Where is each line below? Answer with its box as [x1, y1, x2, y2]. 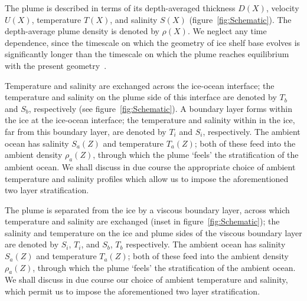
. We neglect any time [187, 25, 267, 37]
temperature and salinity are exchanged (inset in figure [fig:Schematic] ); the [5, 215, 280, 227]
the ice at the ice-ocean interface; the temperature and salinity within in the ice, [5, 114, 295, 126]
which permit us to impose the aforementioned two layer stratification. [5, 285, 260, 297]
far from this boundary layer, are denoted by [5, 125, 166, 137]
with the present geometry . [5, 59, 107, 71]
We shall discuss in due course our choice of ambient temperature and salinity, [5, 273, 288, 286]
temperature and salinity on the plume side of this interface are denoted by [5, 91, 277, 103]
